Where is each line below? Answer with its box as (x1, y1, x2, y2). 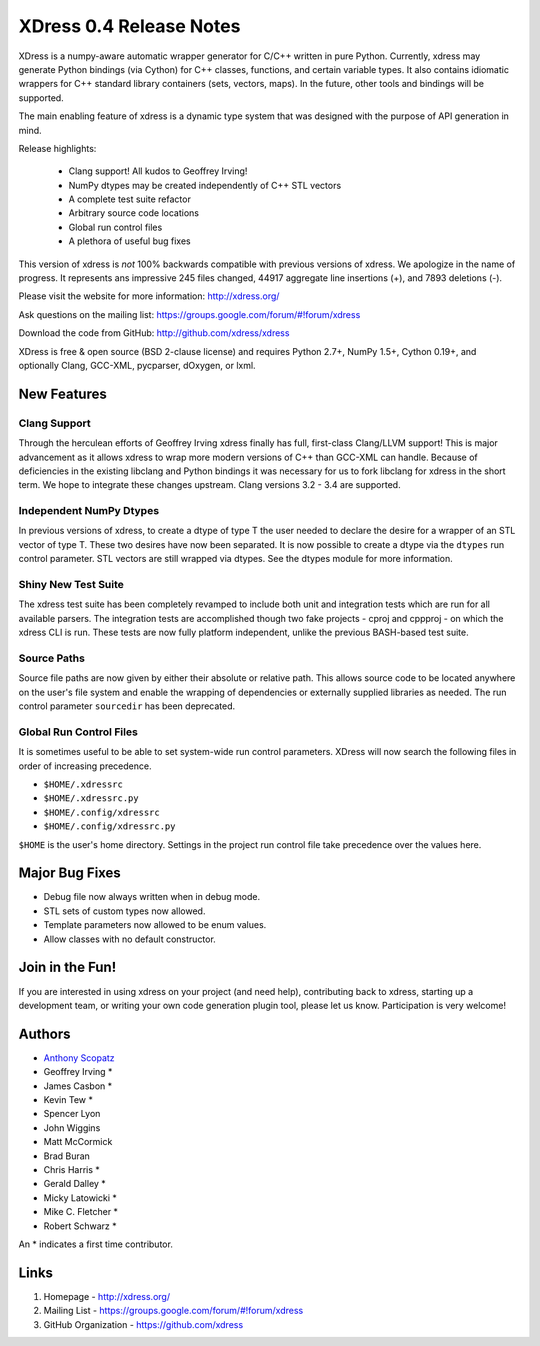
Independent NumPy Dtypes (18, 504, 160, 518)
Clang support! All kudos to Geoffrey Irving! (68, 165, 248, 177)
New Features (18, 385, 107, 402)
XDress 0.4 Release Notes (18, 15, 241, 37)
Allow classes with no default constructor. (43, 933, 217, 945)
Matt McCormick (43, 1136, 113, 1148)
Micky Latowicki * (43, 1191, 117, 1204)
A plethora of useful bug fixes (68, 235, 192, 247)
